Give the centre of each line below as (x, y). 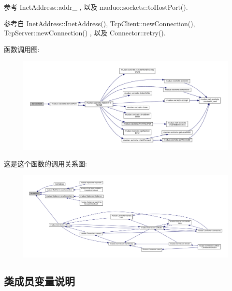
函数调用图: (22, 49)
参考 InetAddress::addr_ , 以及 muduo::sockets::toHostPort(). (96, 7)
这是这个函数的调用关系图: (45, 163)
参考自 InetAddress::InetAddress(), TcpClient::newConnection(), (100, 23)
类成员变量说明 (39, 281)
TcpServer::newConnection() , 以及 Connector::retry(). (85, 33)
